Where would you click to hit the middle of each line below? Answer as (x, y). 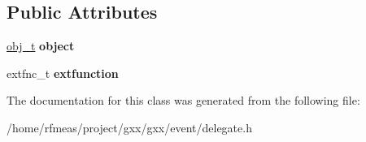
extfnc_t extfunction (63, 73)
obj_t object (41, 46)
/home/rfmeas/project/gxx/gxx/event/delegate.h (129, 127)
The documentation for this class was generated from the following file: (183, 100)
